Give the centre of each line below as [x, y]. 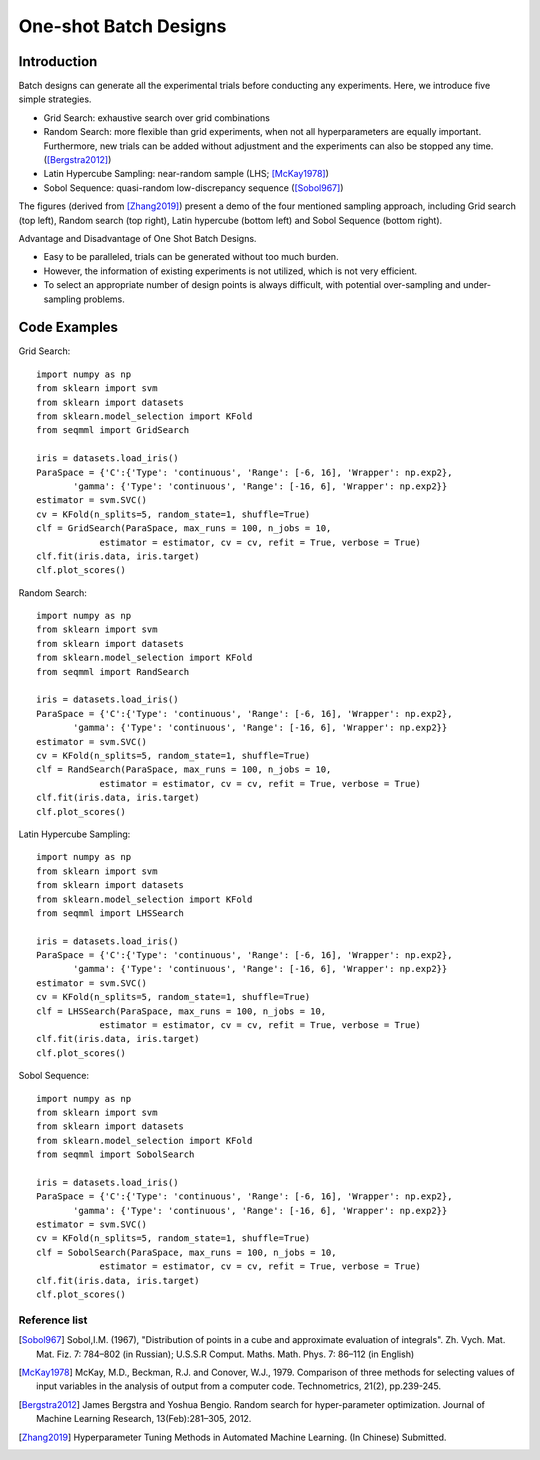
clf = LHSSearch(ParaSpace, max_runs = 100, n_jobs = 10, [181, 1011]
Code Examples [68, 327]
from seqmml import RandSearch [113, 671]
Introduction [58, 61]
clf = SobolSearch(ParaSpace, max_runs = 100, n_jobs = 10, [186, 1252]
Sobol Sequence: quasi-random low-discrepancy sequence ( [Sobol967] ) [193, 187]
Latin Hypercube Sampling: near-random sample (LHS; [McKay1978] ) [186, 174]
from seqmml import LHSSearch [110, 913]
